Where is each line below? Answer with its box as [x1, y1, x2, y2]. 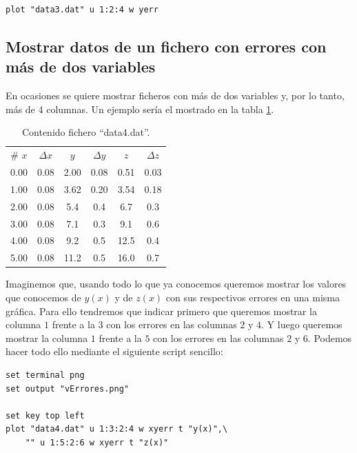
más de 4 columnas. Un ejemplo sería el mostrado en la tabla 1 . [6, 101, 274, 116]
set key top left [6, 410, 85, 421]
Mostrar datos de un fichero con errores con [6, 35, 327, 57]
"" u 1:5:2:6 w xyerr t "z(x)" [25, 437, 169, 447]
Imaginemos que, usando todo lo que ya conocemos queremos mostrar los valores [6, 276, 347, 291]
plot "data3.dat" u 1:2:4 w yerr [6, 5, 159, 14]
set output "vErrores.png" [6, 383, 129, 394]
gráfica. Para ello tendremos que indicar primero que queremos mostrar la [6, 303, 317, 318]
